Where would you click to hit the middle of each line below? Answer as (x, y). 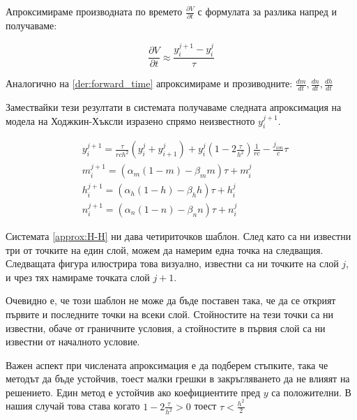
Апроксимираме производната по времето (94, 11)
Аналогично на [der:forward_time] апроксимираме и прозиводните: (149, 83)
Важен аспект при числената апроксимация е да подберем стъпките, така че (167, 365)
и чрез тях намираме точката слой (78, 277)
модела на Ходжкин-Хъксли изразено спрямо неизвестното (130, 120)
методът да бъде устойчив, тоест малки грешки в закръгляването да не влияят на (178, 378)
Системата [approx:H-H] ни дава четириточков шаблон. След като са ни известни (178, 235)
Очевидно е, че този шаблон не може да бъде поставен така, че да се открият (171, 300)
